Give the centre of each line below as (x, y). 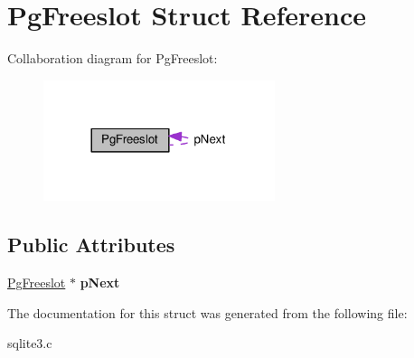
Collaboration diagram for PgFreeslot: (113, 58)
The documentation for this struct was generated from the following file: (207, 312)
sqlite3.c (30, 343)
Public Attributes (91, 245)
